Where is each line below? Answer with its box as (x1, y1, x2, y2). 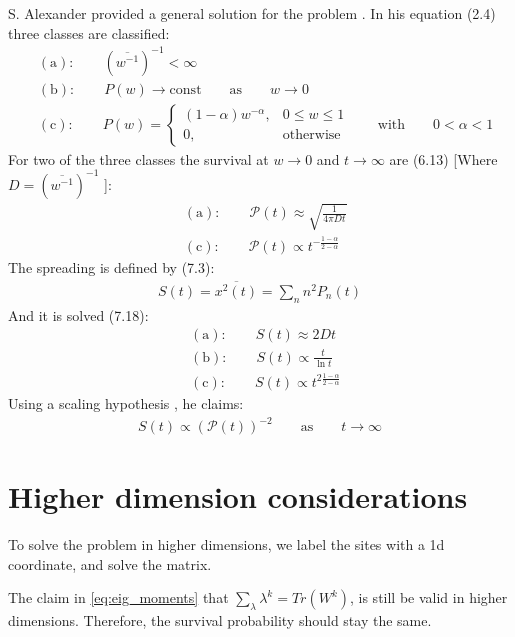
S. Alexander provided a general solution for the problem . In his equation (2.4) (8, 3, 496, 23)
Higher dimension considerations (8, 476, 468, 517)
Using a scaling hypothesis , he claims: (8, 392, 244, 413)
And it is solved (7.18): (8, 304, 149, 325)
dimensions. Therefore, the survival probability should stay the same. (8, 610, 432, 631)
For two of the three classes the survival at (8, 148, 269, 169)
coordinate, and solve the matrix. (8, 553, 212, 574)
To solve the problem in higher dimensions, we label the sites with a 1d (8, 534, 445, 555)
